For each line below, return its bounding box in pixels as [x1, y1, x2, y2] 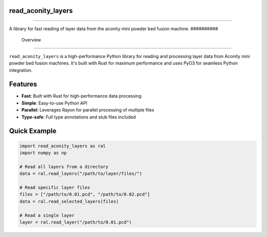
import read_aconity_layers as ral [19, 143, 106, 149]
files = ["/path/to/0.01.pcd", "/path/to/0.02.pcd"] [19, 191, 150, 197]
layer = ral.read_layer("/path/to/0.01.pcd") [19, 219, 132, 225]
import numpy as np [19, 150, 67, 156]
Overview [21, 37, 42, 43]
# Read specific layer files [19, 185, 90, 190]
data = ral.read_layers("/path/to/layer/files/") [19, 171, 142, 177]
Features [9, 80, 37, 89]
